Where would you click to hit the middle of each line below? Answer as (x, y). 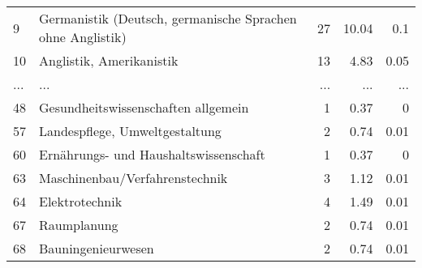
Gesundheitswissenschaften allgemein (144, 107)
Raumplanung (79, 225)
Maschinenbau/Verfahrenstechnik (133, 178)
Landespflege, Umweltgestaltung (130, 131)
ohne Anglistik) (83, 37)
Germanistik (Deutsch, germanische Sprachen (168, 18)
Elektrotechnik (81, 201)
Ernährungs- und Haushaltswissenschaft (152, 154)
